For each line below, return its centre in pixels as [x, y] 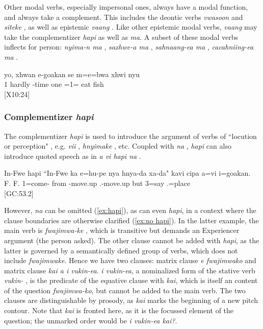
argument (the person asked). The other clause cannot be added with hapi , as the [132, 240]
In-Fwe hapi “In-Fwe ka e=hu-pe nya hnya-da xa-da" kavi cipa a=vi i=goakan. [127, 173]
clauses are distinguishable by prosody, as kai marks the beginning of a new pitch [131, 300]
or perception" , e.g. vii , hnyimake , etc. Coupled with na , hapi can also [118, 146]
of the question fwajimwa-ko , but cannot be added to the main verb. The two [125, 290]
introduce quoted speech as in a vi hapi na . [73, 156]
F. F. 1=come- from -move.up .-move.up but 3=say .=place [97, 183]
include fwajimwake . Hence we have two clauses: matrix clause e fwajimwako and [130, 260]
